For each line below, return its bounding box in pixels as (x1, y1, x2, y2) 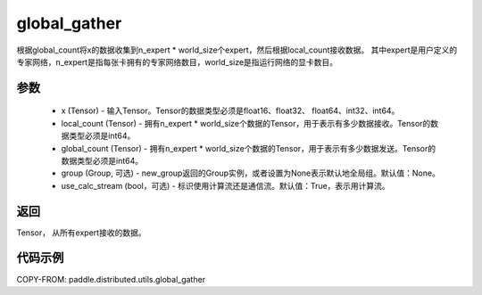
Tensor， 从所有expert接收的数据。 (16, 227, 146, 238)
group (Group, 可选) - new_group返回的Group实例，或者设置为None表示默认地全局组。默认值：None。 (61, 168, 441, 178)
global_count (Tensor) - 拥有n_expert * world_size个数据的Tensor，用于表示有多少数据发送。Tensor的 (61, 143, 436, 153)
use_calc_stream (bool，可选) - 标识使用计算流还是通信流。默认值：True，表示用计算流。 (61, 180, 390, 191)
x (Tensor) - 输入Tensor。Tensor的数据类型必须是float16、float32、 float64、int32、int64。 (61, 105, 400, 116)
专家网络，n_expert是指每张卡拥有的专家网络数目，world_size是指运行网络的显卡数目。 (16, 56, 338, 67)
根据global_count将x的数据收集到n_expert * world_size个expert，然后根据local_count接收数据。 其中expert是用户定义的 (16, 45, 458, 55)
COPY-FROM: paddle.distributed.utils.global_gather (16, 274, 205, 284)
